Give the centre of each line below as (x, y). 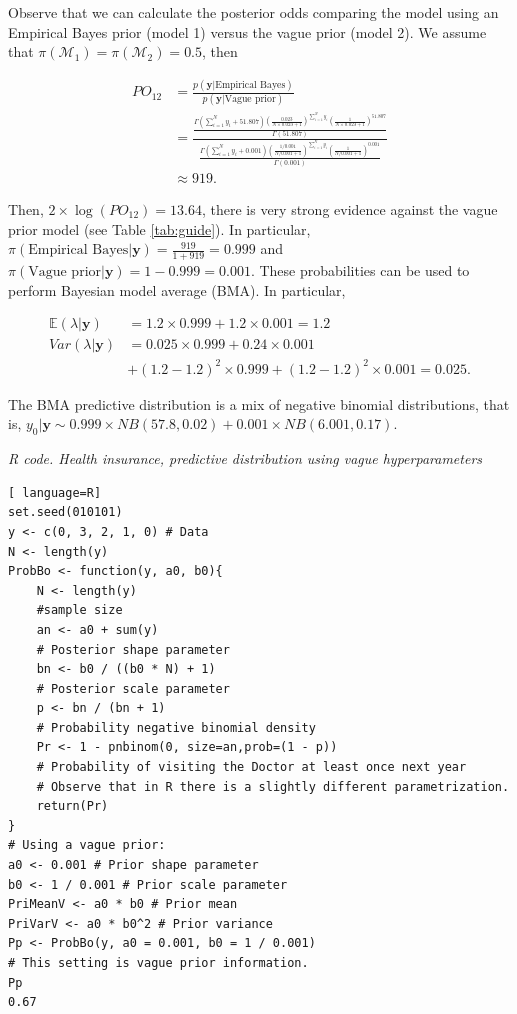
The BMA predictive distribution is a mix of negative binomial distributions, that (259, 403)
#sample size (79, 610)
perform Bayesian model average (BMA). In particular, (177, 289)
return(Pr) (72, 806)
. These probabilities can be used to (360, 269)
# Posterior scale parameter (133, 688)
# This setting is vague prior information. (158, 963)
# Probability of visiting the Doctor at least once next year (251, 767)
